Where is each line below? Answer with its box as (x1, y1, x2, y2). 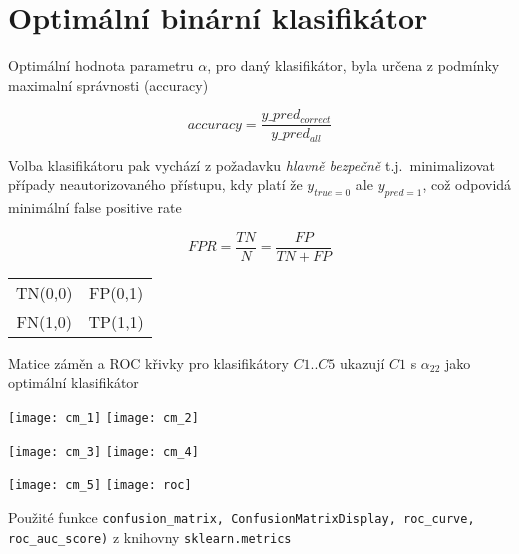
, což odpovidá (422, 174, 512, 195)
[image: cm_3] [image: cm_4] (8, 444, 199, 459)
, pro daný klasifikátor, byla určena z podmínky (207, 55, 500, 76)
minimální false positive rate (8, 197, 182, 218)
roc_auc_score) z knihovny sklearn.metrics (8, 526, 292, 547)
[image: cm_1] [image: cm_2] (8, 411, 199, 426)
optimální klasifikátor (8, 372, 139, 393)
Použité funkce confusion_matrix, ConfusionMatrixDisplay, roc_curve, (8, 507, 475, 528)
